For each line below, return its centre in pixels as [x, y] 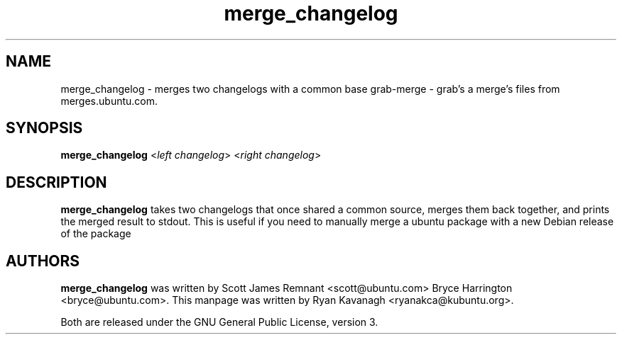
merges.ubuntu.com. [109, 101]
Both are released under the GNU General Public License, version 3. [219, 322]
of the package [96, 234]
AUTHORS [43, 261]
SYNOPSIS [44, 128]
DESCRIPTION [56, 182]
